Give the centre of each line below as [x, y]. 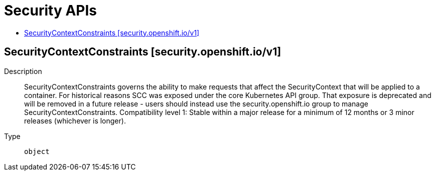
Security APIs [50, 10]
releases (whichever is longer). [75, 120]
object [37, 151]
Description [23, 71]
